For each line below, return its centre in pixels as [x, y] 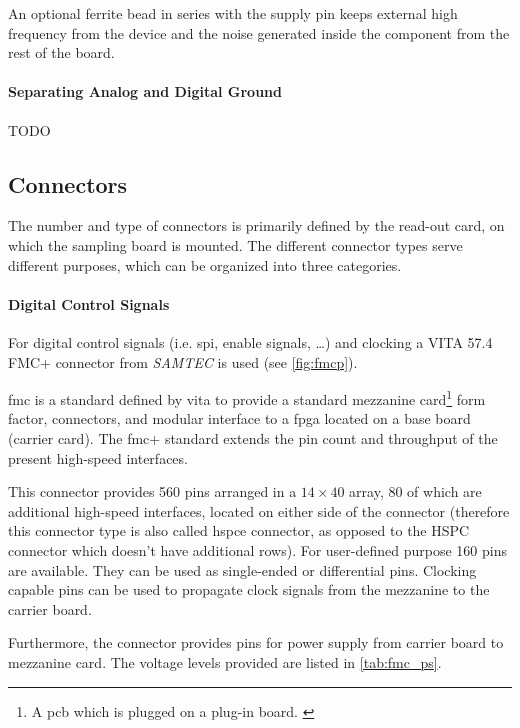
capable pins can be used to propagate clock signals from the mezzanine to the [249, 589]
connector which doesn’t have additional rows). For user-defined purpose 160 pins [257, 549]
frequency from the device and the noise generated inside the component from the [259, 32]
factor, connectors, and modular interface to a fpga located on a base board [239, 418]
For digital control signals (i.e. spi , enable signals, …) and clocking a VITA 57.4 [250, 341]
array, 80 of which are [415, 491]
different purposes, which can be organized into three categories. [205, 264]
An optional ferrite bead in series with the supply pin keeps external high [233, 13]
